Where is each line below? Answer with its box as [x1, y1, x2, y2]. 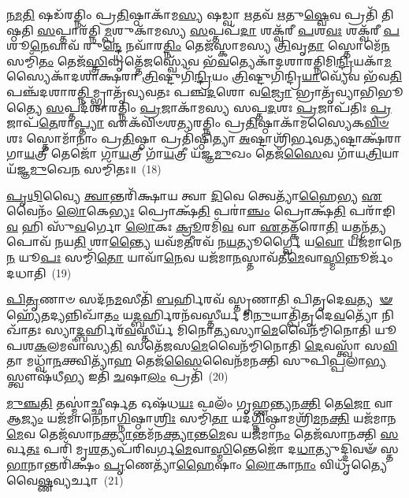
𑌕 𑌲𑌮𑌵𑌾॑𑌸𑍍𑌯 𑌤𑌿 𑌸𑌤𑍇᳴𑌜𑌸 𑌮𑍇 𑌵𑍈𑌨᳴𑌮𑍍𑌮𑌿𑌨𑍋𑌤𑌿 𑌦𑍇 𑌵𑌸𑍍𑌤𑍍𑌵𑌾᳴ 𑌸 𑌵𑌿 [34, 336, 398, 353]
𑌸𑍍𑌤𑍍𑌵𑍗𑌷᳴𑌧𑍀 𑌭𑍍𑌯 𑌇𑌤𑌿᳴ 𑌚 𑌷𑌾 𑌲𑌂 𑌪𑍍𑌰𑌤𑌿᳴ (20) [6, 368, 229, 385]
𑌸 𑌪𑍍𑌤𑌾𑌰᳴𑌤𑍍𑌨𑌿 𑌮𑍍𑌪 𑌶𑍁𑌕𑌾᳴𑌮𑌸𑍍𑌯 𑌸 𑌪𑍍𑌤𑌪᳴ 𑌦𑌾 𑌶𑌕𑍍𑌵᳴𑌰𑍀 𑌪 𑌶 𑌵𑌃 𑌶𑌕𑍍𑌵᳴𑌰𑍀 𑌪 [37, 21, 400, 38]
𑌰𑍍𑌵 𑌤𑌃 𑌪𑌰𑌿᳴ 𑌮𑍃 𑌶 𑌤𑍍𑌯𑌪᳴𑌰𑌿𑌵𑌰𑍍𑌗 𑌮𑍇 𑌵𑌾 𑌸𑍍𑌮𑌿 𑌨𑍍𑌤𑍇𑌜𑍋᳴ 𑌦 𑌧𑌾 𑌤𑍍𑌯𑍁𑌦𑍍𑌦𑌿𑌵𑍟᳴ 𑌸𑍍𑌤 [6, 440, 399, 457]
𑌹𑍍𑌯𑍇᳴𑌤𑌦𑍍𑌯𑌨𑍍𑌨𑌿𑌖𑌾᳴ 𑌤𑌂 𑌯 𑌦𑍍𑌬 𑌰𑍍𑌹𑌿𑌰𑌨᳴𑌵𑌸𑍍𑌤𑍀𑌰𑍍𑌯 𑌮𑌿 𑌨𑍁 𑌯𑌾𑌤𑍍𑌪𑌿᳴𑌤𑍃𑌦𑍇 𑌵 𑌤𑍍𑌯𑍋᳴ [6, 306, 378, 322]
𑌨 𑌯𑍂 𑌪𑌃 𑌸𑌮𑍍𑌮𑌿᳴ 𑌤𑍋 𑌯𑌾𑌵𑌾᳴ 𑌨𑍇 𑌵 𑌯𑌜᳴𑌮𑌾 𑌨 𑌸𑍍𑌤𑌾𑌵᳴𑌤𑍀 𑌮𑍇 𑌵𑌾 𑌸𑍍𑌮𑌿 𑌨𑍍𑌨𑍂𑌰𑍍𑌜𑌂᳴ [6, 248, 393, 265]
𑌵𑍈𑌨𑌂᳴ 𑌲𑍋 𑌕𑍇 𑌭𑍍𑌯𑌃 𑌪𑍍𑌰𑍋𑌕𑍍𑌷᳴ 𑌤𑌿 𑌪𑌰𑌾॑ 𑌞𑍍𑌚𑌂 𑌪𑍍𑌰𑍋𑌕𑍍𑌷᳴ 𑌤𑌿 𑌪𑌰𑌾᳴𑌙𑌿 [6, 203, 396, 219]
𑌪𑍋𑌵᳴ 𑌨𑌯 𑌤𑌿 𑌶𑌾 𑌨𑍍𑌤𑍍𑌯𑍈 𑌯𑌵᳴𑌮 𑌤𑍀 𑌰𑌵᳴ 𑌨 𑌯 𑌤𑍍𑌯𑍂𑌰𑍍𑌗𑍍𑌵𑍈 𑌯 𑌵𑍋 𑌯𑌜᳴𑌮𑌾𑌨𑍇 [6, 233, 402, 250]
